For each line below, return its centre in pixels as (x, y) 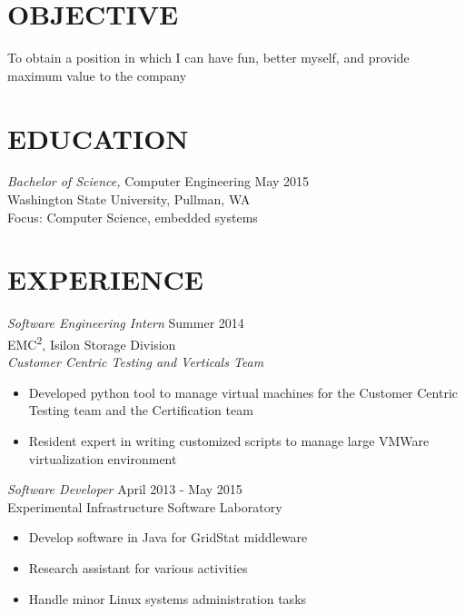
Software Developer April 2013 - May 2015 (125, 489)
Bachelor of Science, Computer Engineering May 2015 (158, 181)
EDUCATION (98, 138)
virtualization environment (103, 458)
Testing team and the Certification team (141, 410)
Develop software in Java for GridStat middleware (168, 537)
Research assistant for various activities (138, 567)
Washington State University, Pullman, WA (129, 199)
